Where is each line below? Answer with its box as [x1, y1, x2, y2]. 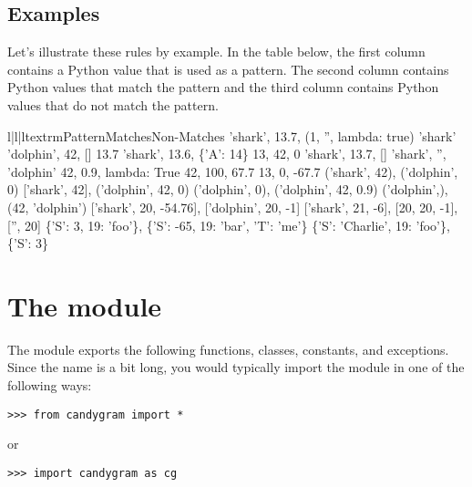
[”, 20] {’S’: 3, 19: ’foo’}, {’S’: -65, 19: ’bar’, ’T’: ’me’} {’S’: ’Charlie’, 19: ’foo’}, [7, 215, 450, 234]
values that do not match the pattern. [7, 95, 219, 114]
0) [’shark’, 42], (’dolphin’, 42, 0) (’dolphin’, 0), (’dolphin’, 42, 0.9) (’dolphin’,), [7, 180, 448, 199]
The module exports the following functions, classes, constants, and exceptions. [7, 339, 449, 358]
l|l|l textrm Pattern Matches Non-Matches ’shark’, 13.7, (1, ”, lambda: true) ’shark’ [7, 126, 457, 145]
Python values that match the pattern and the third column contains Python [7, 78, 439, 97]
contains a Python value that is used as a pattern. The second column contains [7, 59, 449, 78]
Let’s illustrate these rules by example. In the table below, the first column [7, 42, 426, 61]
